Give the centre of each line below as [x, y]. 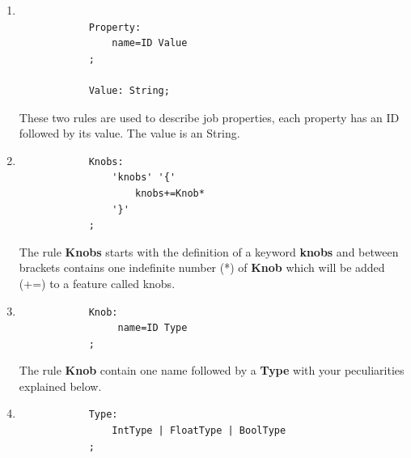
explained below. [60, 386]
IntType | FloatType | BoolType [199, 431]
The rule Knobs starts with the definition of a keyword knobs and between [209, 251]
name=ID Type [153, 328]
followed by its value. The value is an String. [129, 133]
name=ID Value [150, 43]
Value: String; [129, 90]
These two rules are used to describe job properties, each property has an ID [209, 117]
